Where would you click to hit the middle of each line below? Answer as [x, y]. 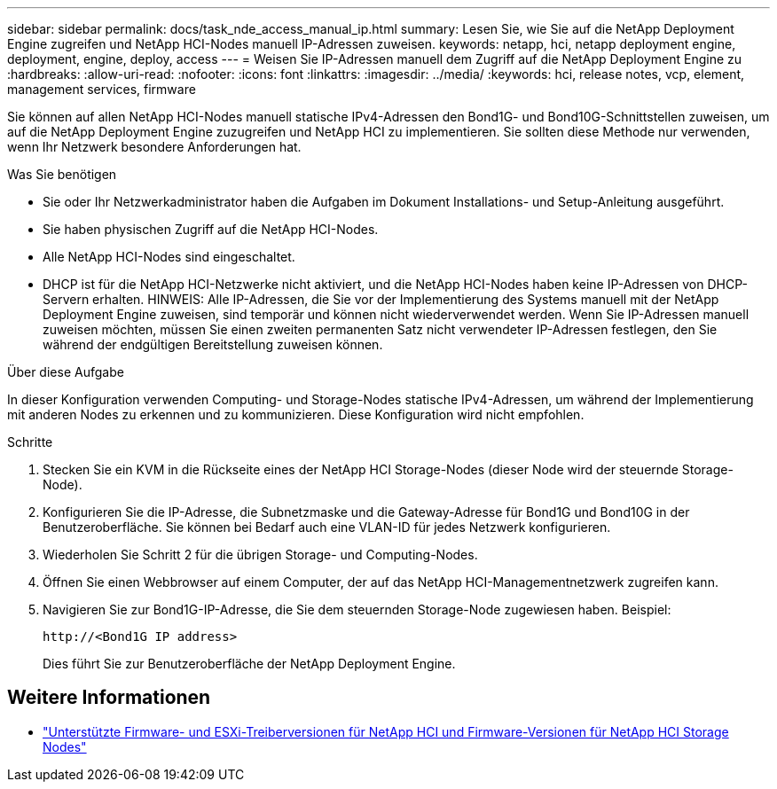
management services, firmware [102, 89]
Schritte [30, 442]
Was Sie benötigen [62, 174]
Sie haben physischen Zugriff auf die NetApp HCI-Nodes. [211, 229]
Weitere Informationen [109, 698]
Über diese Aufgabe [66, 372]
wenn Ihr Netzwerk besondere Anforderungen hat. [154, 147]
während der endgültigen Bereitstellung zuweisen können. [213, 344]
